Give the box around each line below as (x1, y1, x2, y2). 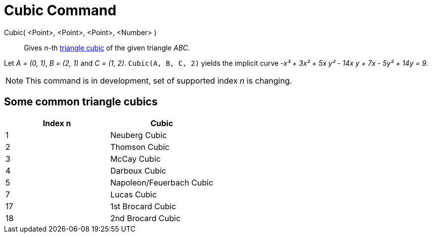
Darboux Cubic (110, 165, 166, 176)
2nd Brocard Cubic (110, 213, 181, 223)
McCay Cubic (110, 153, 161, 164)
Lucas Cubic (110, 189, 157, 199)
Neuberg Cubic (110, 130, 167, 140)
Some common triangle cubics (4, 95, 158, 108)
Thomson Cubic (110, 142, 170, 152)
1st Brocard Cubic (110, 201, 176, 211)
